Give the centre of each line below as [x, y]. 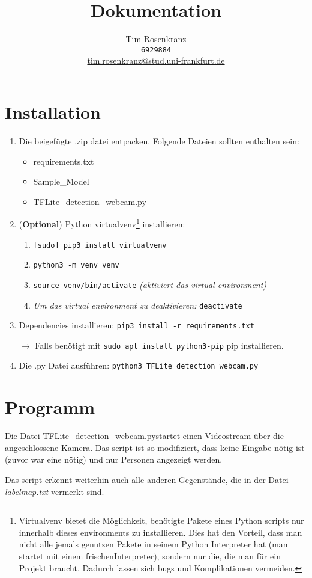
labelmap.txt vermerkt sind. [55, 491]
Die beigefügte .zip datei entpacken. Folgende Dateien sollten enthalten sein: [159, 140]
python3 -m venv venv [76, 266]
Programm [50, 407]
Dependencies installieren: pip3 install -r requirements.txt [136, 325]
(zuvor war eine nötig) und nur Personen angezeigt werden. [114, 459]
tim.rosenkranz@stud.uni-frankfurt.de [156, 60]
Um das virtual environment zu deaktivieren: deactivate [138, 305]
